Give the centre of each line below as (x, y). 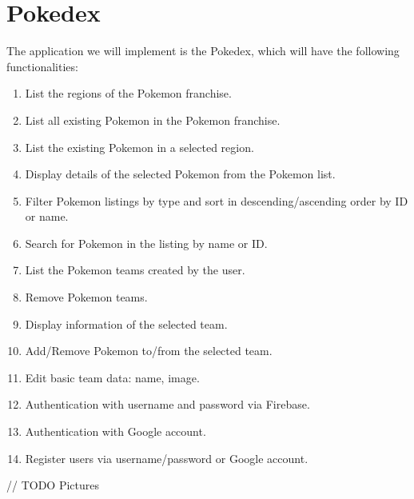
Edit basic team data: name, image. (112, 377)
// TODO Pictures (53, 485)
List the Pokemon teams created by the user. (135, 270)
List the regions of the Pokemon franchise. (128, 93)
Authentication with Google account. (115, 431)
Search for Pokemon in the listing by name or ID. (146, 243)
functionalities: (42, 66)
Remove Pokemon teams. (86, 297)
